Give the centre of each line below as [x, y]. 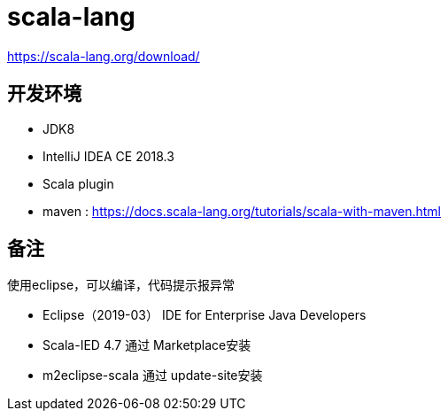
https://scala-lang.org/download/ [104, 56]
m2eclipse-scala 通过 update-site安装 [153, 375]
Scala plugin [78, 183]
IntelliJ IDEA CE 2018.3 [108, 156]
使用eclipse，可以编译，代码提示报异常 [121, 285]
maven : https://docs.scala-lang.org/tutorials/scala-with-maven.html [242, 211]
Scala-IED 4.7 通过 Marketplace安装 [147, 345]
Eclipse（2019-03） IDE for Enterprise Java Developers [205, 315]
